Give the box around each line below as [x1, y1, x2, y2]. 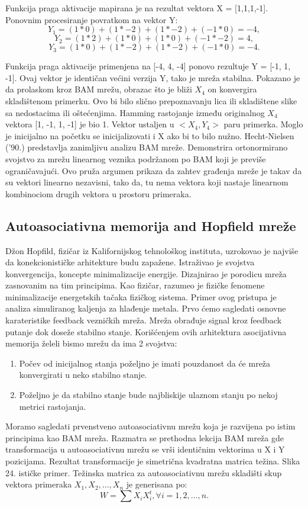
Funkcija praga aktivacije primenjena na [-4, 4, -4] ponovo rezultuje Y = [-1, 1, [5, 60, 291, 72]
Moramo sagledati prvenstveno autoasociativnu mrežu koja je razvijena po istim [5, 420, 296, 432]
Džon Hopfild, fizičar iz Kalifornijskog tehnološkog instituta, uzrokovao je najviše [5, 244, 299, 256]
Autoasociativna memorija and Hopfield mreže [5, 216, 296, 235]
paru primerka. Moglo [223, 118, 303, 130]
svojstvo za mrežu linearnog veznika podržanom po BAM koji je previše [5, 152, 266, 165]
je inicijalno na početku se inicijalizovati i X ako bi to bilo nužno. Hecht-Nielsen [5, 129, 294, 142]
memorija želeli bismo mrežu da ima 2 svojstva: [5, 337, 177, 349]
